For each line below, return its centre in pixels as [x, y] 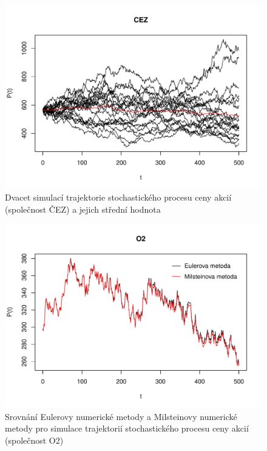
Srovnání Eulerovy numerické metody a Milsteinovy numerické [121, 416]
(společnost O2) [34, 440]
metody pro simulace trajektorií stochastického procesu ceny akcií [127, 428]
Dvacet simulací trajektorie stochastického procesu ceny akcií [118, 197]
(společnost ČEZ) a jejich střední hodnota [83, 209]
